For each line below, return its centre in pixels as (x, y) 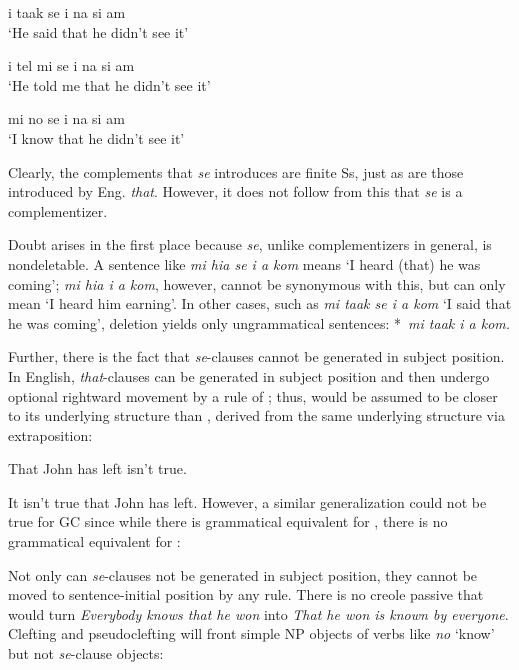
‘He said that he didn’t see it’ (98, 31)
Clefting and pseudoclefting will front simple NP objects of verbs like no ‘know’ (251, 633)
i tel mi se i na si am (71, 65)
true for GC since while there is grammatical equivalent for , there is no (228, 521)
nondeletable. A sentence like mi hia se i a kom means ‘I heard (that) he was (244, 263)
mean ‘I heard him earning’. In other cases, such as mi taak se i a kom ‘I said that (260, 303)
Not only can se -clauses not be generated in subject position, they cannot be (243, 574)
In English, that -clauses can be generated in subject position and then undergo (249, 375)
